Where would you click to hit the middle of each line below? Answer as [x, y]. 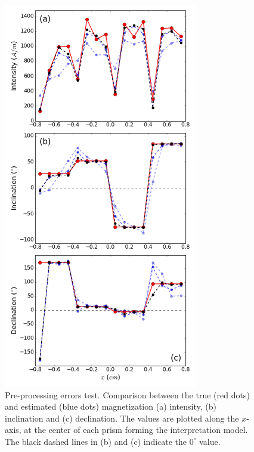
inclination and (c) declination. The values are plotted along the [122, 418]
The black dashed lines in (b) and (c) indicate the [96, 441]
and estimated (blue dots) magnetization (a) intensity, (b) [111, 406]
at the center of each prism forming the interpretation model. [136, 430]
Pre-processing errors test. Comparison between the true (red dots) [127, 394]
